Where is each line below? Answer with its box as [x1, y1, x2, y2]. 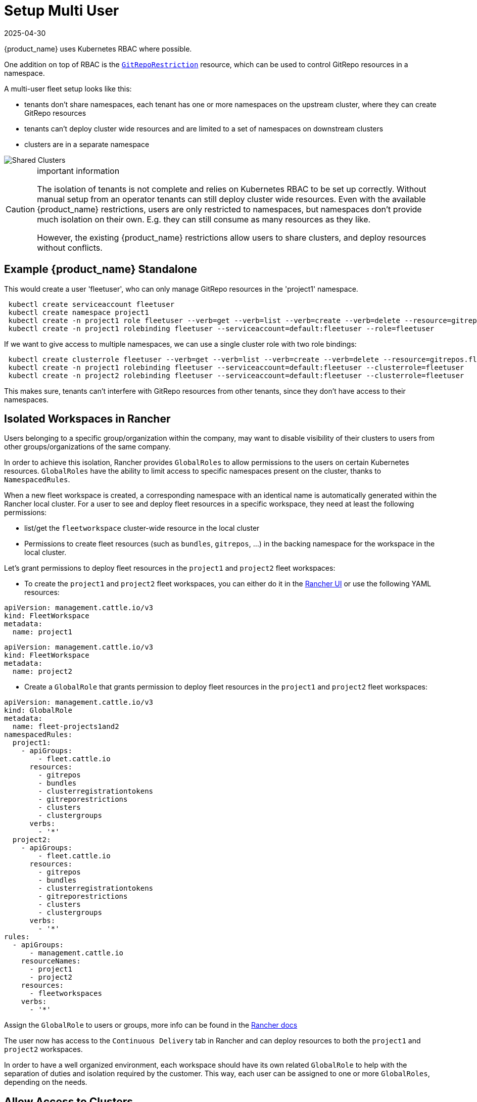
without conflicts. [37, 242, 103, 253]
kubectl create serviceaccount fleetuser [8, 300, 175, 308]
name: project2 [12, 667, 72, 676]
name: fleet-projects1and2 [12, 722, 119, 731]
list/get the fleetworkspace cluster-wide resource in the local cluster [24, 524, 260, 533]
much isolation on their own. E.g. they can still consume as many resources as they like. [37, 214, 371, 224]
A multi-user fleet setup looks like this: [4, 84, 132, 93]
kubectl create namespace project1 [8, 308, 149, 316]
